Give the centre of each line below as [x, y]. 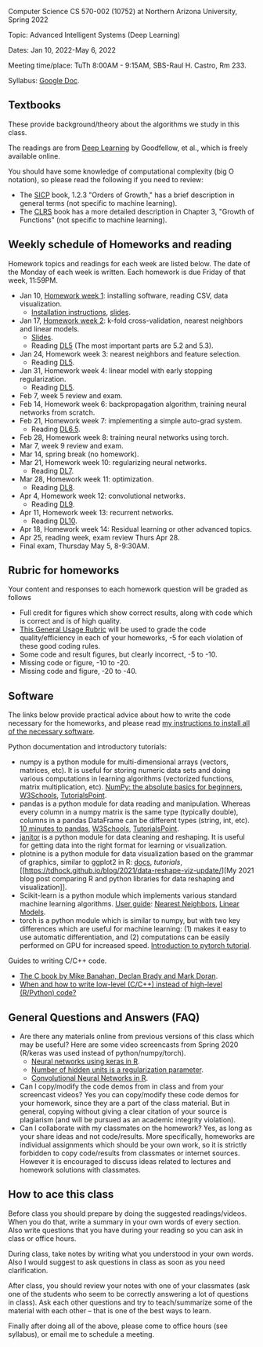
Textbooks [34, 105]
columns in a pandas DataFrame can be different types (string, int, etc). [135, 821]
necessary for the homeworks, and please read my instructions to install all [129, 723]
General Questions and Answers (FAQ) [104, 1018]
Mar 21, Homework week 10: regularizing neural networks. [113, 462]
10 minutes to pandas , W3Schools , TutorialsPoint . [99, 829]
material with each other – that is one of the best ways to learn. [110, 1310]
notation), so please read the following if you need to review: [106, 179]
